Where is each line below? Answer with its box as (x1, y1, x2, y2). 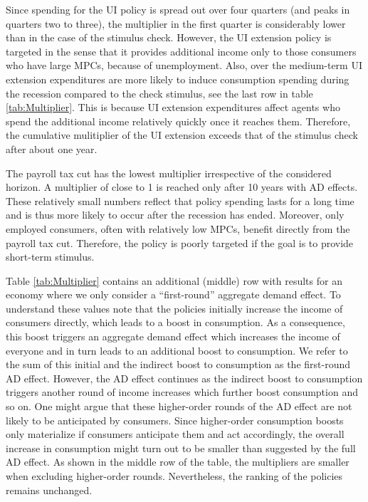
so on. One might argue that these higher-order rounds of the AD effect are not (6, 399, 352, 414)
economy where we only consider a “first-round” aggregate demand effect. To (6, 287, 341, 302)
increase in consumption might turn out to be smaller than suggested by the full (6, 440, 356, 455)
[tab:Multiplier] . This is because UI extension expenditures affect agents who (6, 100, 340, 115)
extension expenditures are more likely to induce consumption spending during (6, 71, 349, 86)
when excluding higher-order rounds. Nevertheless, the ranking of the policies (6, 469, 343, 483)
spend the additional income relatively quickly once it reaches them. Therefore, (6, 113, 351, 128)
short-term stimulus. (6, 249, 95, 264)
